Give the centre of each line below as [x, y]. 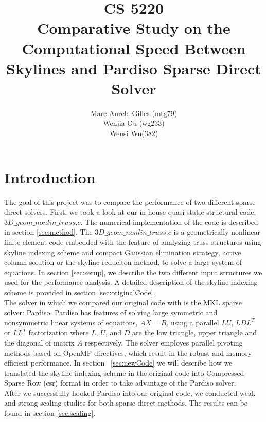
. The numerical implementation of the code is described [169, 222]
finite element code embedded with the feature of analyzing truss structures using [133, 242]
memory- [240, 352]
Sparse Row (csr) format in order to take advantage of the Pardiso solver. [120, 383]
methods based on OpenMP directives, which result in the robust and [114, 352]
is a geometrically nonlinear [217, 232]
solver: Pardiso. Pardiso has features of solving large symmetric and [111, 312]
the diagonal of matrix [39, 342]
